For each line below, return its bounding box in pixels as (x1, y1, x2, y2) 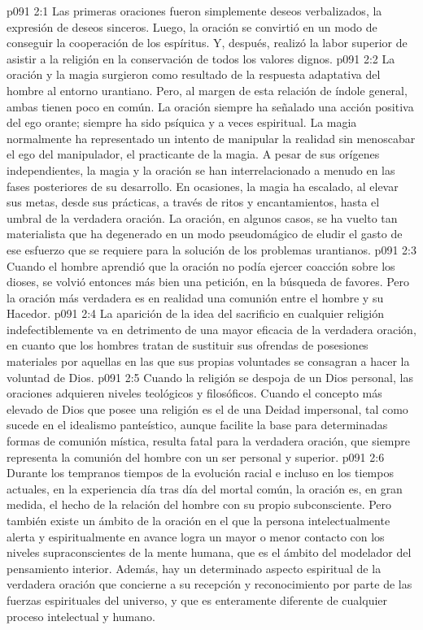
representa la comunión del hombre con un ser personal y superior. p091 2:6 (7, 448, 385, 465)
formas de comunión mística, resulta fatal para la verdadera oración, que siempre (7, 432, 411, 450)
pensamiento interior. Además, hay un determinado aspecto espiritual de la (7, 559, 382, 576)
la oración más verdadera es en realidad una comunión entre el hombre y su (7, 289, 384, 306)
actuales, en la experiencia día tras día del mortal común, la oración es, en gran (7, 480, 403, 497)
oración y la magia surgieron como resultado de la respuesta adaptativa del (7, 66, 381, 83)
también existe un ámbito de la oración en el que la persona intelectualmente (7, 512, 390, 528)
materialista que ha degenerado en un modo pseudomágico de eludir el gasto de (7, 225, 403, 242)
